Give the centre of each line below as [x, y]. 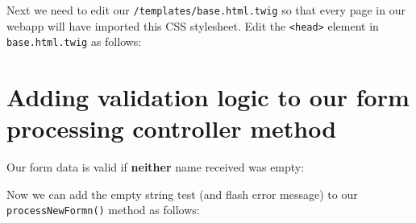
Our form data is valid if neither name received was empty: [156, 167]
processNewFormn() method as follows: [103, 210]
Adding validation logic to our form [208, 97]
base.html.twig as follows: [74, 41]
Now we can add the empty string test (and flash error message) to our [182, 194]
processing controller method [172, 128]
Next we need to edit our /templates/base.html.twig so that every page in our [206, 10]
